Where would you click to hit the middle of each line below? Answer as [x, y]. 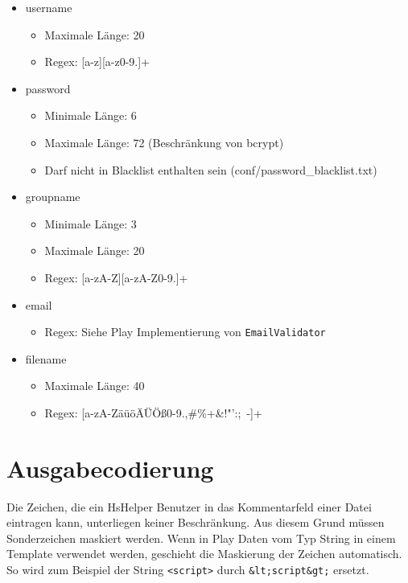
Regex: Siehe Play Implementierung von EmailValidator [185, 332]
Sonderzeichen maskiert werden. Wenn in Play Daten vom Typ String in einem [201, 538]
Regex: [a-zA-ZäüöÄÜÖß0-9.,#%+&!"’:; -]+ [153, 412]
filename [46, 358]
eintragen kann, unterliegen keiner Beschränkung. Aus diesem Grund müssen [196, 522]
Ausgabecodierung [110, 468]
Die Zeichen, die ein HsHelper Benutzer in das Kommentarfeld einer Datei [189, 506]
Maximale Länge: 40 [95, 386]
